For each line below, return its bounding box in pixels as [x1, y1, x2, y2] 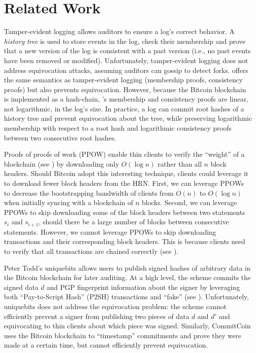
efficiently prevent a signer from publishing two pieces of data [4, 311, 190, 321]
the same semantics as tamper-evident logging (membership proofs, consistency [4, 74, 243, 85]
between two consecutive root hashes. [4, 132, 117, 142]
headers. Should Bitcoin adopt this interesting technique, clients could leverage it [4, 168, 249, 178]
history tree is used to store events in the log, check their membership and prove [4, 35, 246, 46]
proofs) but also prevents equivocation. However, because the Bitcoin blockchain [4, 84, 246, 94]
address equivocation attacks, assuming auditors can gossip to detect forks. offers [4, 65, 248, 75]
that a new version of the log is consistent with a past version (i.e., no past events [4, 45, 251, 56]
